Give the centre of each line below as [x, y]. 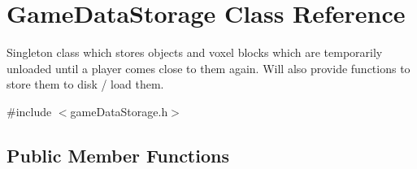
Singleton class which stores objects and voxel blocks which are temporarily [195, 52]
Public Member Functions [118, 155]
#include [29, 111]
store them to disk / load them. [85, 84]
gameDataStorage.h [119, 111]
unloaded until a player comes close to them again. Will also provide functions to [208, 68]
